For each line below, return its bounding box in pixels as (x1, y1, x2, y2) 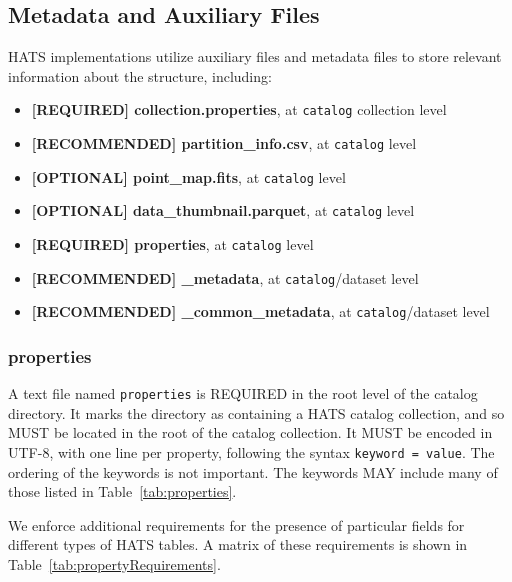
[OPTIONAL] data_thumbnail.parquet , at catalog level (31, 200, 415, 221)
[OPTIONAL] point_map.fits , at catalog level (31, 166, 346, 187)
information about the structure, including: (8, 65, 272, 86)
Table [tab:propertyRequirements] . (8, 554, 221, 575)
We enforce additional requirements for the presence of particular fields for (8, 514, 465, 535)
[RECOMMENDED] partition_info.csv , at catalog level (31, 133, 417, 154)
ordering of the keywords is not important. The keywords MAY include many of (8, 461, 498, 482)
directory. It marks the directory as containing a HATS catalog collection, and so (8, 402, 505, 423)
